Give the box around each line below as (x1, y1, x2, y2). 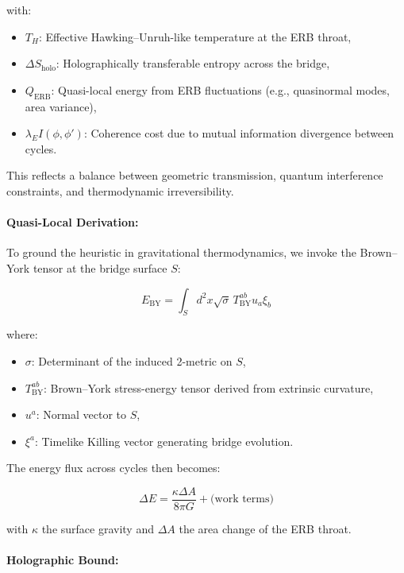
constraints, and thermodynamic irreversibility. (6, 182, 234, 199)
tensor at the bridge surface (33, 259, 167, 276)
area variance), (25, 98, 97, 114)
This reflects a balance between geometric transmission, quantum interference (6, 167, 383, 184)
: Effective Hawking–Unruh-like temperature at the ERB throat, (38, 28, 352, 45)
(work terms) (210, 494, 274, 505)
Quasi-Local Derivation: (6, 214, 139, 230)
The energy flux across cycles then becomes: (6, 459, 221, 476)
